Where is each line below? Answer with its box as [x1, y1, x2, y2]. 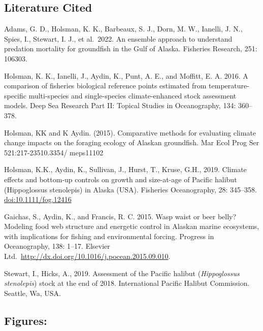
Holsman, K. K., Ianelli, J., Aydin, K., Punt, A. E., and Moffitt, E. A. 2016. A [4, 70, 248, 81]
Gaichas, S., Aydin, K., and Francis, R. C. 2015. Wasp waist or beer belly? [4, 211, 237, 221]
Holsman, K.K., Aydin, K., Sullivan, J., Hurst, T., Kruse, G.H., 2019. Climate [4, 164, 247, 175]
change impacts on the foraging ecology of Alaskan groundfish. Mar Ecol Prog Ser [4, 137, 259, 148]
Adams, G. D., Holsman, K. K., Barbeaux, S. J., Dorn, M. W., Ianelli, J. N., [4, 23, 243, 34]
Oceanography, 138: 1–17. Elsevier [4, 241, 110, 251]
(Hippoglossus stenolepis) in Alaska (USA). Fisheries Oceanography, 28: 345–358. [4, 184, 257, 194]
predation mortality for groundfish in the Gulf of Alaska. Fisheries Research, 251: [4, 43, 257, 54]
